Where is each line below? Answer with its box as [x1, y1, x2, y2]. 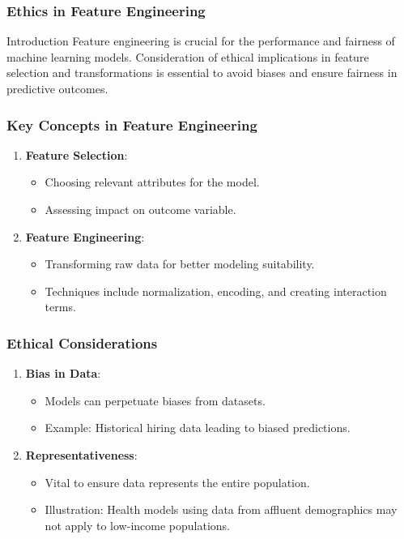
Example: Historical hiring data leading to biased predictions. [45, 419, 351, 436]
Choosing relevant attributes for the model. [45, 173, 260, 190]
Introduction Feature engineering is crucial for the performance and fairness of [6, 32, 395, 49]
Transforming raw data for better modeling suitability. [45, 255, 315, 272]
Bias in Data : [25, 365, 101, 382]
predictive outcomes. [6, 80, 108, 96]
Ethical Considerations [6, 332, 158, 353]
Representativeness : [25, 446, 138, 463]
